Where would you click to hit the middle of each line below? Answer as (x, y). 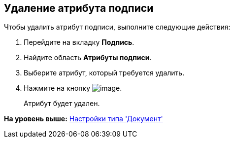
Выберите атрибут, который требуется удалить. (104, 73)
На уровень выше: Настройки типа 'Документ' (84, 119)
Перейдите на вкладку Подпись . (79, 42)
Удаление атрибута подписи (79, 8)
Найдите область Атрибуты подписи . (88, 58)
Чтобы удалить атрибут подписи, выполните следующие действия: (117, 27)
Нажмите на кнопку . (73, 88)
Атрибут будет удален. (62, 104)
